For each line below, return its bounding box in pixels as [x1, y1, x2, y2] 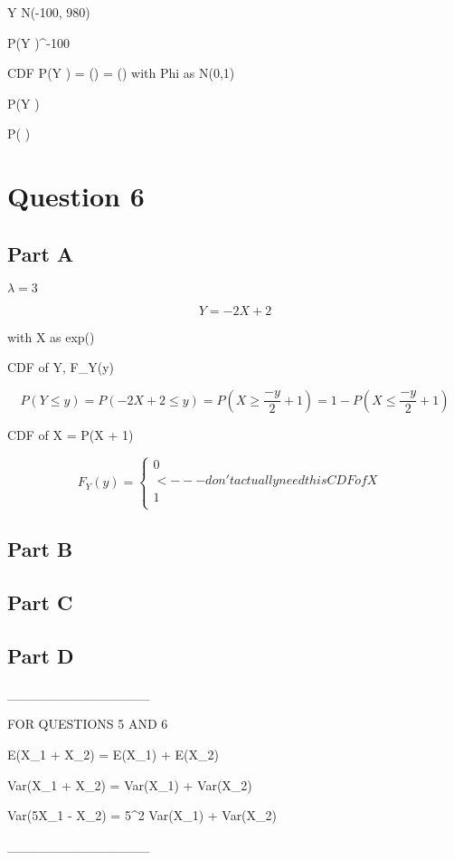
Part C [7, 588, 73, 616]
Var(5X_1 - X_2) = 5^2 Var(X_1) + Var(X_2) [7, 806, 278, 825]
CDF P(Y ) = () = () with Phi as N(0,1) [7, 63, 235, 82]
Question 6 [7, 177, 145, 215]
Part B [7, 535, 73, 563]
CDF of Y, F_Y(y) [7, 358, 115, 377]
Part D [7, 641, 74, 669]
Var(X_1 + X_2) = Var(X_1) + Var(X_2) [7, 775, 252, 794]
